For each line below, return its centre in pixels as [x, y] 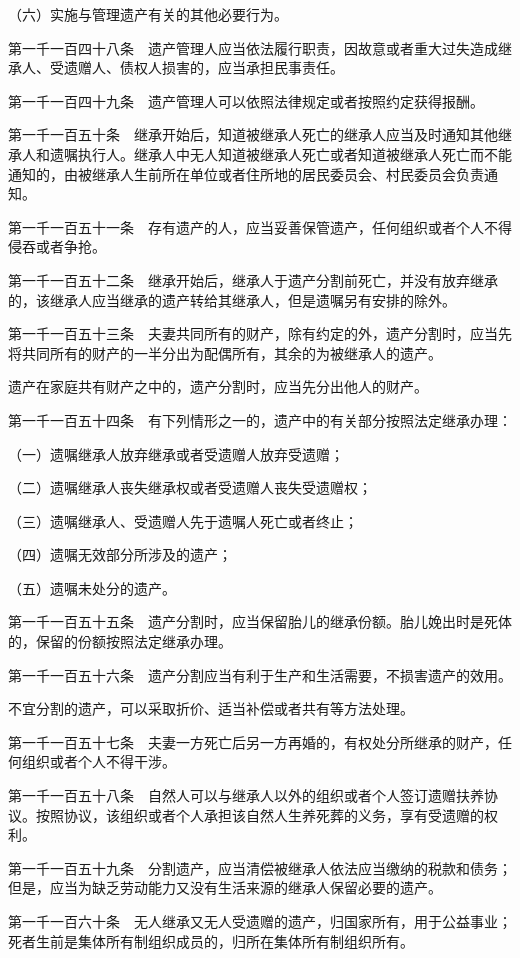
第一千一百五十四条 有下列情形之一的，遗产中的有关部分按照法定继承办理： [260, 419]
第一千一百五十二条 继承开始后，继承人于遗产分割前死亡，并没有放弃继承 [253, 279]
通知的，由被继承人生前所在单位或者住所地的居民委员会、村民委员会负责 [246, 173]
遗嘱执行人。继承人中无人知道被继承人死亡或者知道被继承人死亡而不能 [280, 153]
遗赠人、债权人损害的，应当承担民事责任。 [203, 67]
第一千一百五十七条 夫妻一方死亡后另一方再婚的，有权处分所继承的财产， [253, 741]
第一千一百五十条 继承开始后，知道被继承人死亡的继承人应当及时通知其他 [253, 134]
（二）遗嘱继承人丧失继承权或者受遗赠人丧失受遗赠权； [190, 487]
